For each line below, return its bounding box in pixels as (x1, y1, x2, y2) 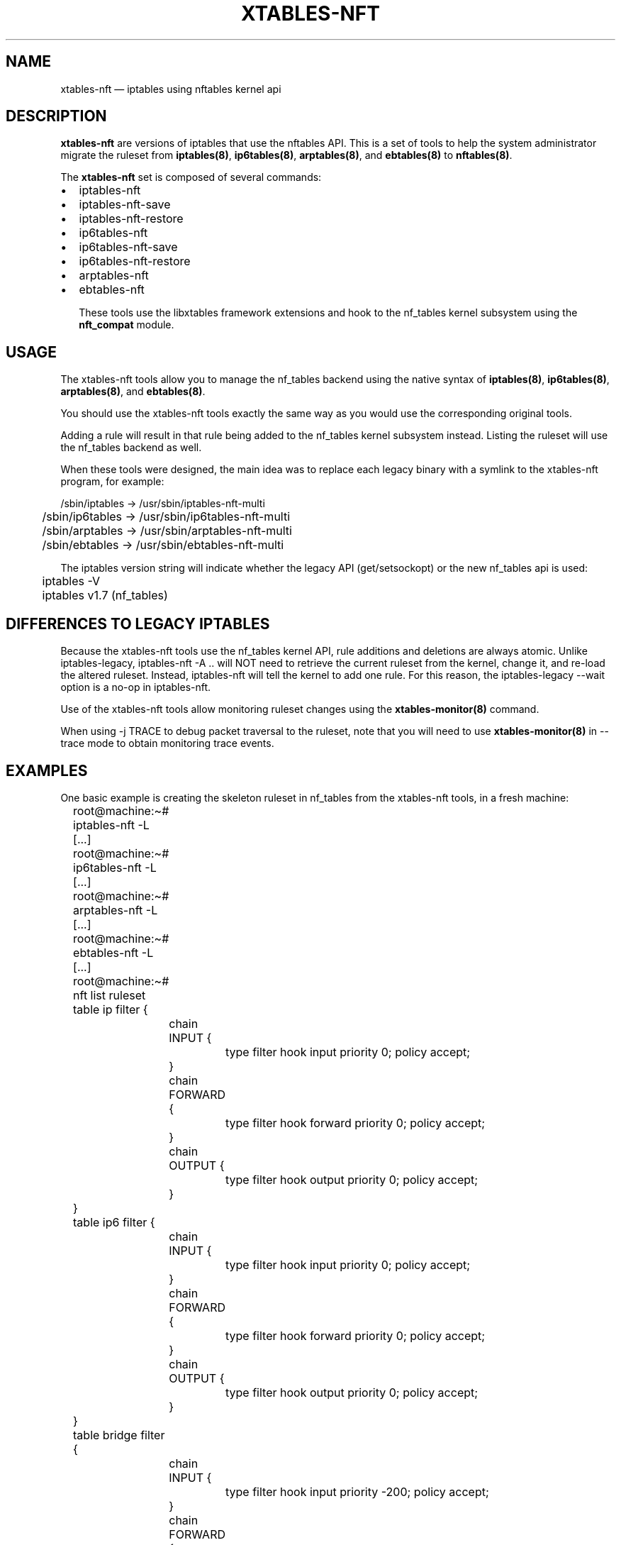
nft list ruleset (73, 987, 146, 1002)
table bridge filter (73, 1427, 165, 1442)
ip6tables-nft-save (79, 240, 178, 255)
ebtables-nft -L (73, 945, 154, 960)
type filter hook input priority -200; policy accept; (225, 1484, 489, 1499)
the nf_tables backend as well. (60, 441, 202, 454)
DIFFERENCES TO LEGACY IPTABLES (6, 614, 270, 633)
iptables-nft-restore (79, 211, 184, 226)
